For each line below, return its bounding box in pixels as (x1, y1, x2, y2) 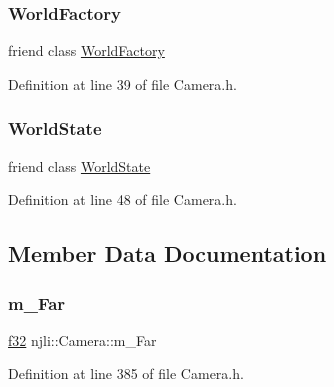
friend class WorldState (8, 155, 151, 176)
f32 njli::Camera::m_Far (8, 329, 157, 350)
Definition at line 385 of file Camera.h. (8, 363, 244, 384)
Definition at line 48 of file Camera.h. (8, 189, 237, 210)
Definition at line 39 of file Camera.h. (8, 73, 237, 94)
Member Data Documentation (8, 238, 327, 269)
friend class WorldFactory (8, 40, 165, 61)
